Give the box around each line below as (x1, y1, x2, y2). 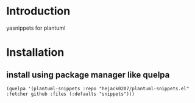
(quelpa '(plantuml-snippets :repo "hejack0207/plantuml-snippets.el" (6, 85, 190, 91)
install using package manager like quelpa (6, 70, 170, 80)
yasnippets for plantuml (6, 24, 66, 32)
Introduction (6, 4, 71, 18)
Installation (6, 45, 65, 59)
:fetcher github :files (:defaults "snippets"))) (6, 91, 135, 97)
